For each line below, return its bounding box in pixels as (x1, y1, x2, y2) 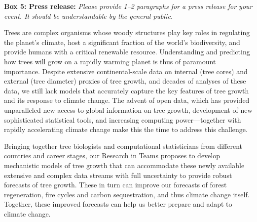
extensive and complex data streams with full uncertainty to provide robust (4, 170, 232, 180)
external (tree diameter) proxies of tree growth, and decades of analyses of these (4, 76, 246, 86)
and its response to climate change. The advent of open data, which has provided (4, 95, 250, 105)
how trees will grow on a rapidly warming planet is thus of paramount (4, 56, 216, 66)
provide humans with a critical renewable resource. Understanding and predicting (4, 46, 250, 57)
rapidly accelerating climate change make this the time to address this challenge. (4, 124, 248, 134)
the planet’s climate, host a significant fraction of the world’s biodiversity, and (4, 37, 240, 47)
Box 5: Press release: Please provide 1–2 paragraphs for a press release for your (4, 1, 253, 11)
